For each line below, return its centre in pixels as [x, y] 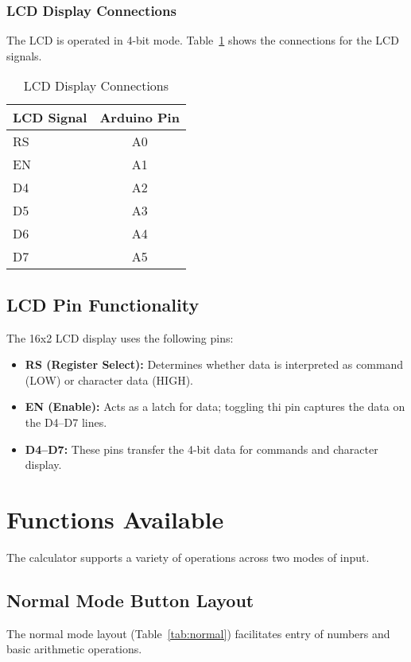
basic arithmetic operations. [74, 649]
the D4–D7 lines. [66, 422]
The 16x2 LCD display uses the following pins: [120, 337]
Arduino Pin [140, 118]
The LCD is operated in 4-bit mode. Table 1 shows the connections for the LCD [203, 40]
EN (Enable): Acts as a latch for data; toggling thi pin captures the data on [215, 406]
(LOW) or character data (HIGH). [109, 379]
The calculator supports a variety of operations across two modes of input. [188, 557]
